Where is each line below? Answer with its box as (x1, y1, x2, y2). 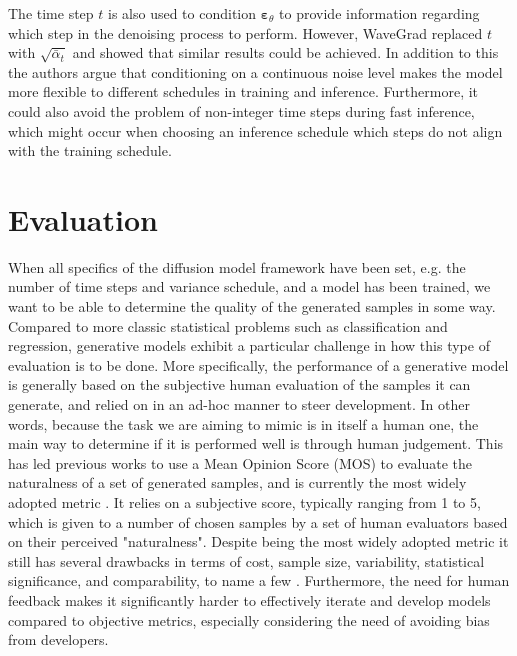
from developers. (8, 629, 109, 650)
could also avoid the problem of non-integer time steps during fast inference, (8, 100, 475, 121)
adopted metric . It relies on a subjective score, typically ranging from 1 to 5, (8, 492, 481, 512)
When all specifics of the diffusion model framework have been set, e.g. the (8, 256, 466, 277)
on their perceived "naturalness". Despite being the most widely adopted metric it (8, 531, 509, 552)
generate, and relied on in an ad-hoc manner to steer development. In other (8, 394, 470, 415)
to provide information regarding (279, 3, 480, 23)
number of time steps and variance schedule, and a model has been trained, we (8, 276, 491, 297)
